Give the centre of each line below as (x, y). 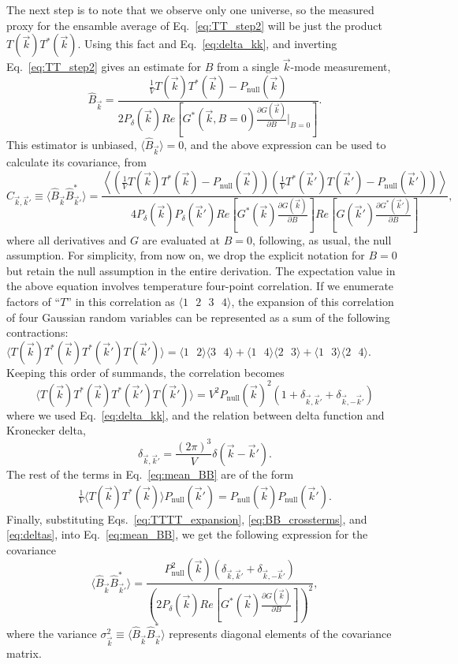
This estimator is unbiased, (72, 144)
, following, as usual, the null (322, 239)
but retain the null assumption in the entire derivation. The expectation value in (201, 270)
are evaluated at (181, 239)
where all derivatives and (67, 239)
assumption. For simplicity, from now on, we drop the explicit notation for (186, 255)
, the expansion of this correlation (313, 301)
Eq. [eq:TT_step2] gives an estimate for (104, 67)
